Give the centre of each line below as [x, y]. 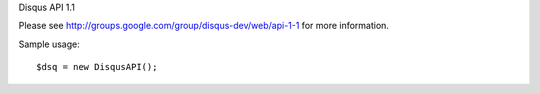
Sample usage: [49, 44]
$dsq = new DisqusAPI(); [97, 67]
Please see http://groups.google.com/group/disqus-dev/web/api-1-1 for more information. [204, 26]
